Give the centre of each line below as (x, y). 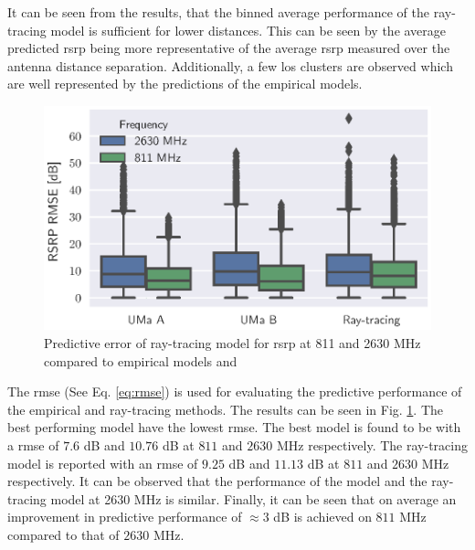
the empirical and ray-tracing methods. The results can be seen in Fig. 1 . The (226, 409)
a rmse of (33, 444)
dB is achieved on (322, 517)
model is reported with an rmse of (103, 463)
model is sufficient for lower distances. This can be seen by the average (248, 30)
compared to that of (63, 534)
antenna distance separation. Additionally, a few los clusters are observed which (230, 65)
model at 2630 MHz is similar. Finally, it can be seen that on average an (253, 498)
